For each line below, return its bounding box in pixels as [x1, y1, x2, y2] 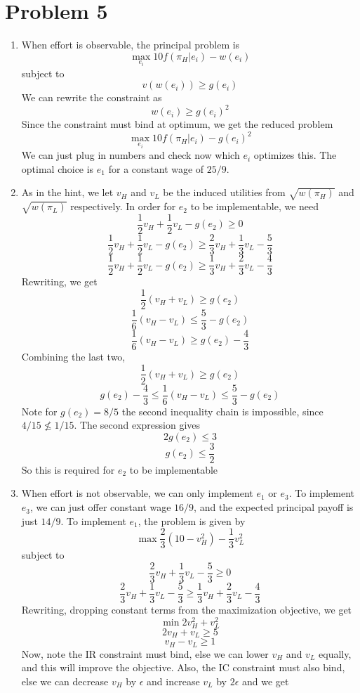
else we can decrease [21, 673, 109, 688]
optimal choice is [21, 161, 94, 176]
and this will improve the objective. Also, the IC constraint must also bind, [21, 660, 345, 675]
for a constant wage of [108, 161, 204, 176]
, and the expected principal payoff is [194, 500, 354, 514]
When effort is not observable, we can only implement [21, 486, 253, 500]
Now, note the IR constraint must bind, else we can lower [21, 646, 269, 661]
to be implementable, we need [190, 199, 319, 214]
